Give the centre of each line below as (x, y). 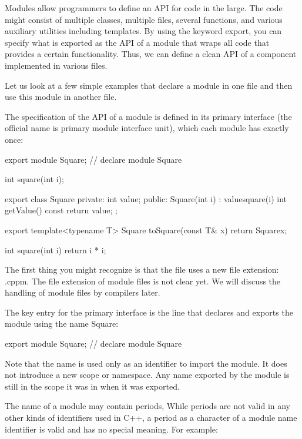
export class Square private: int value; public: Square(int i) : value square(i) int (146, 198)
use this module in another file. (61, 97)
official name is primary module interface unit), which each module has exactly (147, 128)
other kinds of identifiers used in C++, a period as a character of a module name (151, 418)
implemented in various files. (56, 65)
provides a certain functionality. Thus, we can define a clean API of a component (151, 54)
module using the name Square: (62, 324)
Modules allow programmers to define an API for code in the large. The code (144, 8)
